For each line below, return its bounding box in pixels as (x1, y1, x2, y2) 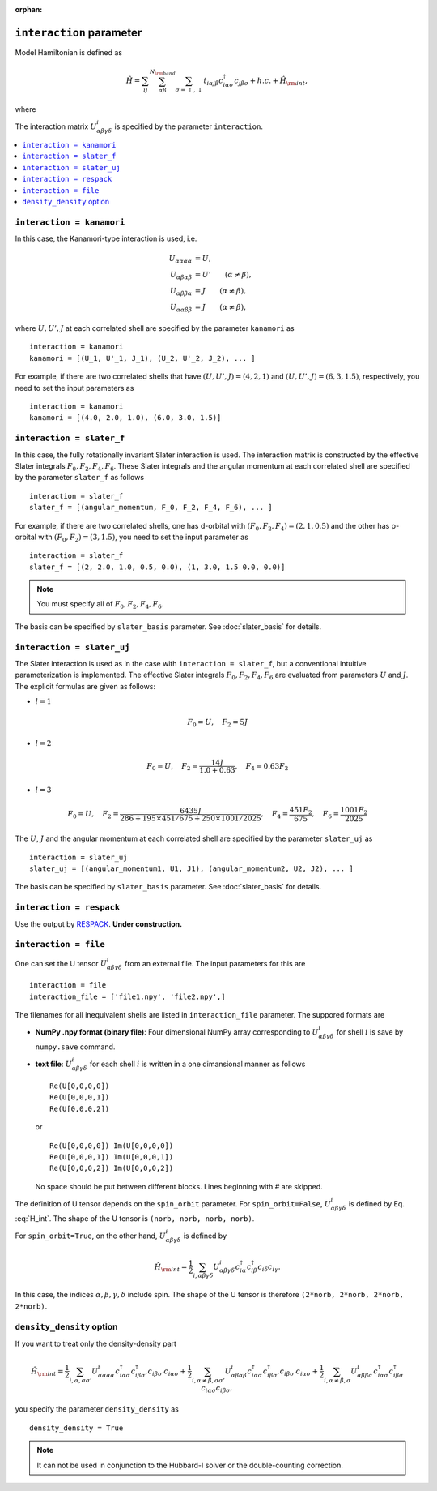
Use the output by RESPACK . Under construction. (15, 919, 182, 928)
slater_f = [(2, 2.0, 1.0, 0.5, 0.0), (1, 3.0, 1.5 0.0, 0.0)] (29, 562, 286, 572)
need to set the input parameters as (15, 383, 134, 392)
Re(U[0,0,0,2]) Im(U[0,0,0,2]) (49, 1163, 174, 1173)
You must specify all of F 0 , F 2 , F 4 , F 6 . (36, 599, 164, 611)
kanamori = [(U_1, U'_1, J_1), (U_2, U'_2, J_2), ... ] (29, 353, 256, 362)
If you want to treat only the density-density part (15, 1339, 177, 1348)
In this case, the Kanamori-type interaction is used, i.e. (15, 234, 197, 243)
